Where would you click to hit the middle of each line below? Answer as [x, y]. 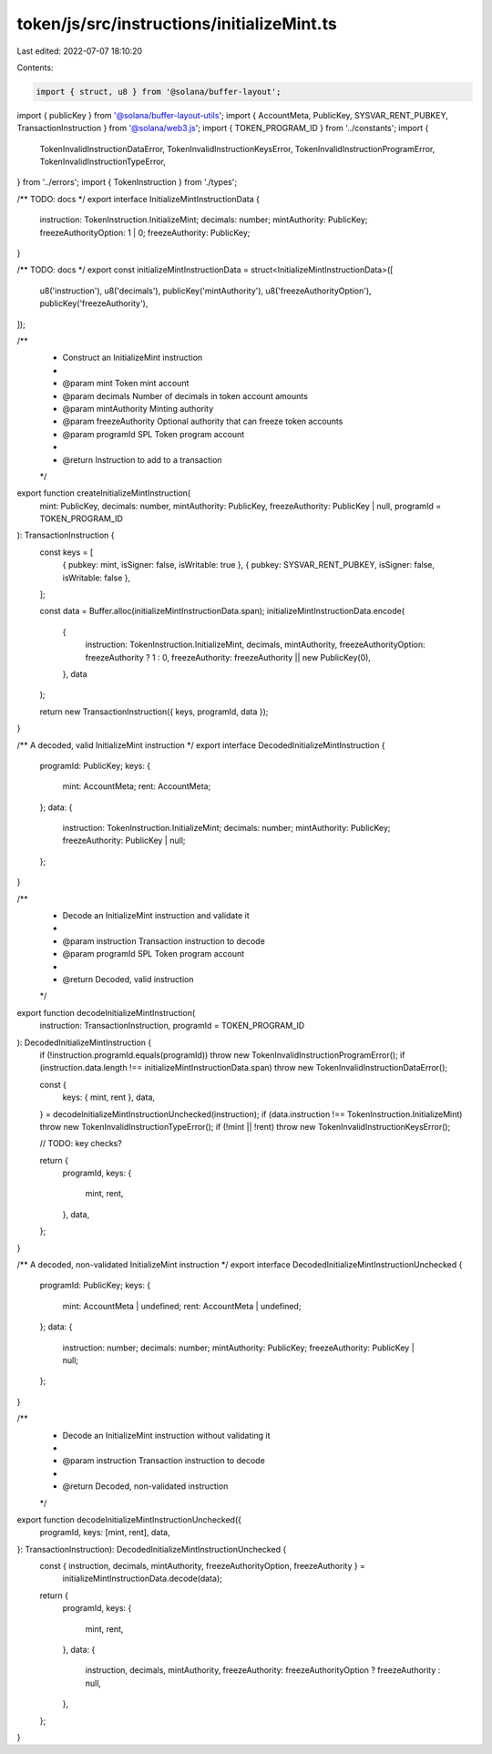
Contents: [35, 67]
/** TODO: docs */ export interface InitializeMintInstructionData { [138, 199]
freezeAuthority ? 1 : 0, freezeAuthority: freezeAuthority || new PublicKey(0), [228, 657]
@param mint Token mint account [126, 384]
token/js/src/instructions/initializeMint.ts [177, 24]
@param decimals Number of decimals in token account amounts [185, 395]
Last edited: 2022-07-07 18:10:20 [80, 51]
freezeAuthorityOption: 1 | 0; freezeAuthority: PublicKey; [145, 232]
